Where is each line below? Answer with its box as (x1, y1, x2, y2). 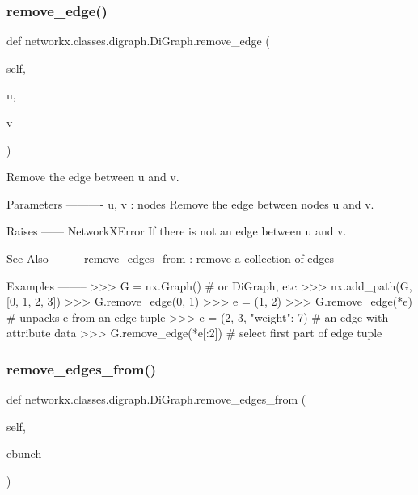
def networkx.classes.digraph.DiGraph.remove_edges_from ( (6, 391, 306, 408)
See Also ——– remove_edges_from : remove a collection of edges (6, 249, 335, 266)
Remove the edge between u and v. (6, 168, 179, 185)
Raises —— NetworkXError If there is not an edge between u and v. (6, 222, 347, 239)
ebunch (6, 445, 42, 462)
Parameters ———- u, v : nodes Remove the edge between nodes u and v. (6, 195, 374, 212)
